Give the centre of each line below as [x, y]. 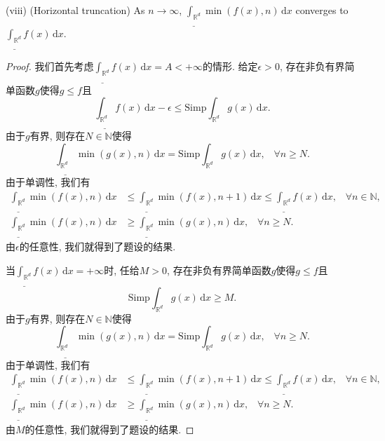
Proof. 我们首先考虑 [50, 66]
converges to [322, 10]
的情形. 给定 [230, 66]
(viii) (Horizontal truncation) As [75, 10]
